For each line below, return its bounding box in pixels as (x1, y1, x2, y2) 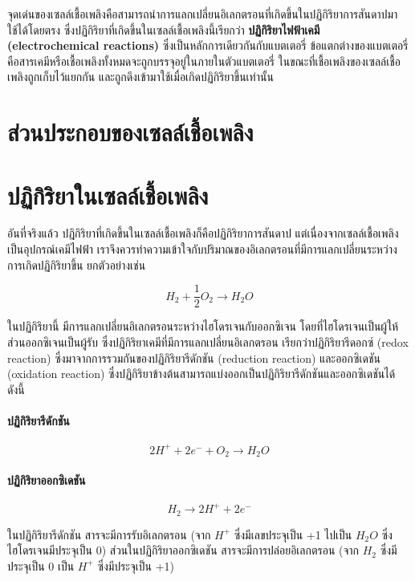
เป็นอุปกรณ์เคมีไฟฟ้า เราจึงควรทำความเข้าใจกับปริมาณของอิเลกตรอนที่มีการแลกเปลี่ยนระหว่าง (7, 241, 397, 258)
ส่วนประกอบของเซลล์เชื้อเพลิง (7, 116, 254, 148)
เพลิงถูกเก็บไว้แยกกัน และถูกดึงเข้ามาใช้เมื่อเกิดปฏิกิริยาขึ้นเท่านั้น (7, 68, 274, 85)
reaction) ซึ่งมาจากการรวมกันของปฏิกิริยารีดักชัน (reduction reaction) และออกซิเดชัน (7, 349, 380, 366)
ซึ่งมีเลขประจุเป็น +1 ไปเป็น (234, 526, 352, 542)
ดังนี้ (7, 380, 25, 397)
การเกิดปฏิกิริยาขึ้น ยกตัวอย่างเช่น (7, 256, 146, 273)
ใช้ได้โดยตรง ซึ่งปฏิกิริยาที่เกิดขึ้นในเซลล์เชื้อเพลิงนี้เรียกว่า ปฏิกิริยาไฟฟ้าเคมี (7, 21, 320, 38)
